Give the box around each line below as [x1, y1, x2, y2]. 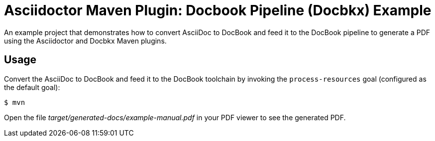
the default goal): [4, 83, 60, 92]
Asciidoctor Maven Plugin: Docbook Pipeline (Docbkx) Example [4, 2, 432, 19]
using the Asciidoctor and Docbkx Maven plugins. [4, 36, 167, 45]
